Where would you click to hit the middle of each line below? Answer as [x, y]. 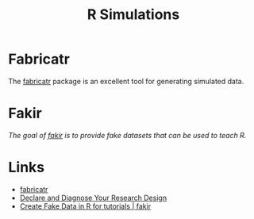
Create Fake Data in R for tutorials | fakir [85, 206]
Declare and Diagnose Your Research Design [93, 198]
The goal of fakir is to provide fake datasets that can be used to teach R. [127, 135]
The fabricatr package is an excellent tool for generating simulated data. [126, 81]
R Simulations [133, 15]
